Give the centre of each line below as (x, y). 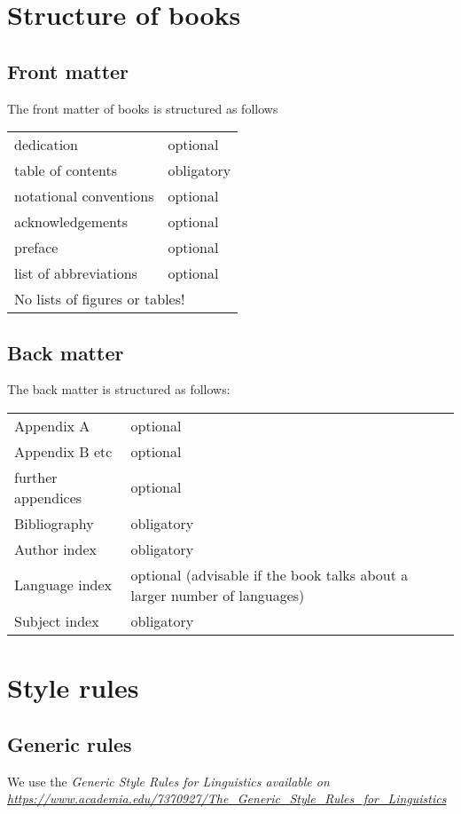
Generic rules (70, 743)
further (36, 477)
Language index (63, 585)
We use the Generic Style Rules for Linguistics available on (168, 781)
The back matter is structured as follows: (119, 389)
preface (36, 248)
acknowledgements (71, 222)
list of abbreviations (76, 273)
